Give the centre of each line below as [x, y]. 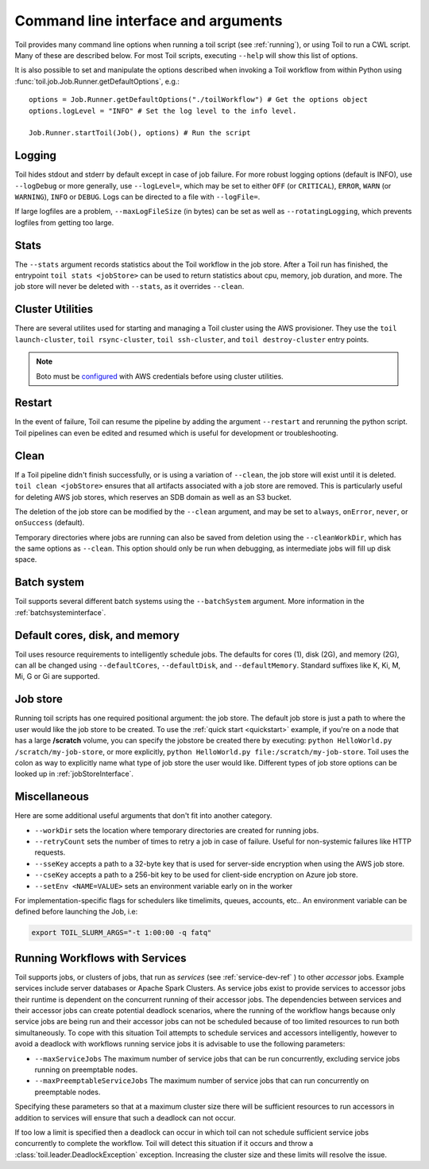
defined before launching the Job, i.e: [76, 912]
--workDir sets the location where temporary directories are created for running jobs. [177, 830]
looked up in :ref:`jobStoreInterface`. [74, 774]
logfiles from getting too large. [64, 222]
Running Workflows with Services [100, 958]
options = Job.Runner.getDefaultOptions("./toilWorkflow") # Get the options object [199, 100]
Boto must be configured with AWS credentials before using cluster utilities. [160, 376]
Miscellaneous [52, 797]
